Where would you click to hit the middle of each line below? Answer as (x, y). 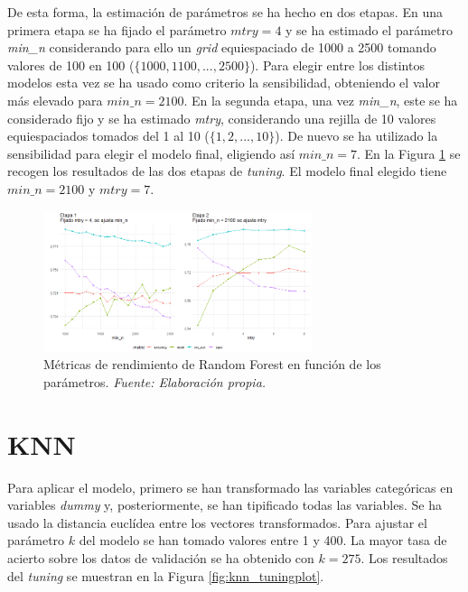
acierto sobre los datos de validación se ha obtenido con (161, 558)
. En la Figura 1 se (409, 153)
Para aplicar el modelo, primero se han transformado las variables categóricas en (230, 487)
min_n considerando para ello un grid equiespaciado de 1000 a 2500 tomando (222, 47)
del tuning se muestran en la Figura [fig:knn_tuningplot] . (166, 575)
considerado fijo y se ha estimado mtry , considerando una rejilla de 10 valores (222, 118)
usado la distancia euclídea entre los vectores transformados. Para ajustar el (217, 522)
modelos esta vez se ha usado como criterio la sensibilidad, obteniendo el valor (224, 83)
